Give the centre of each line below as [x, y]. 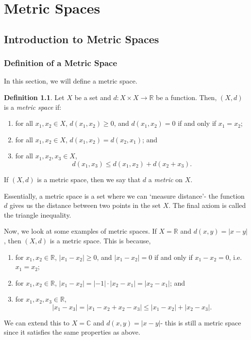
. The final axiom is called [207, 205]
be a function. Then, [186, 97]
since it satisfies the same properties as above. [72, 332]
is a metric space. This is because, [100, 240]
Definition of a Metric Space [61, 63]
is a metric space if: [33, 107]
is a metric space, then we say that [89, 179]
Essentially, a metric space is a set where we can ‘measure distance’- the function [124, 195]
